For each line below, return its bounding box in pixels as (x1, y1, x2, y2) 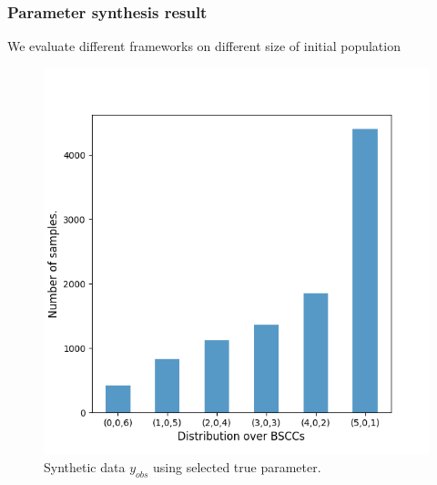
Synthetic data (44, 458, 126, 477)
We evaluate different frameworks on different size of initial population (7, 36, 401, 56)
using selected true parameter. (153, 458, 321, 477)
